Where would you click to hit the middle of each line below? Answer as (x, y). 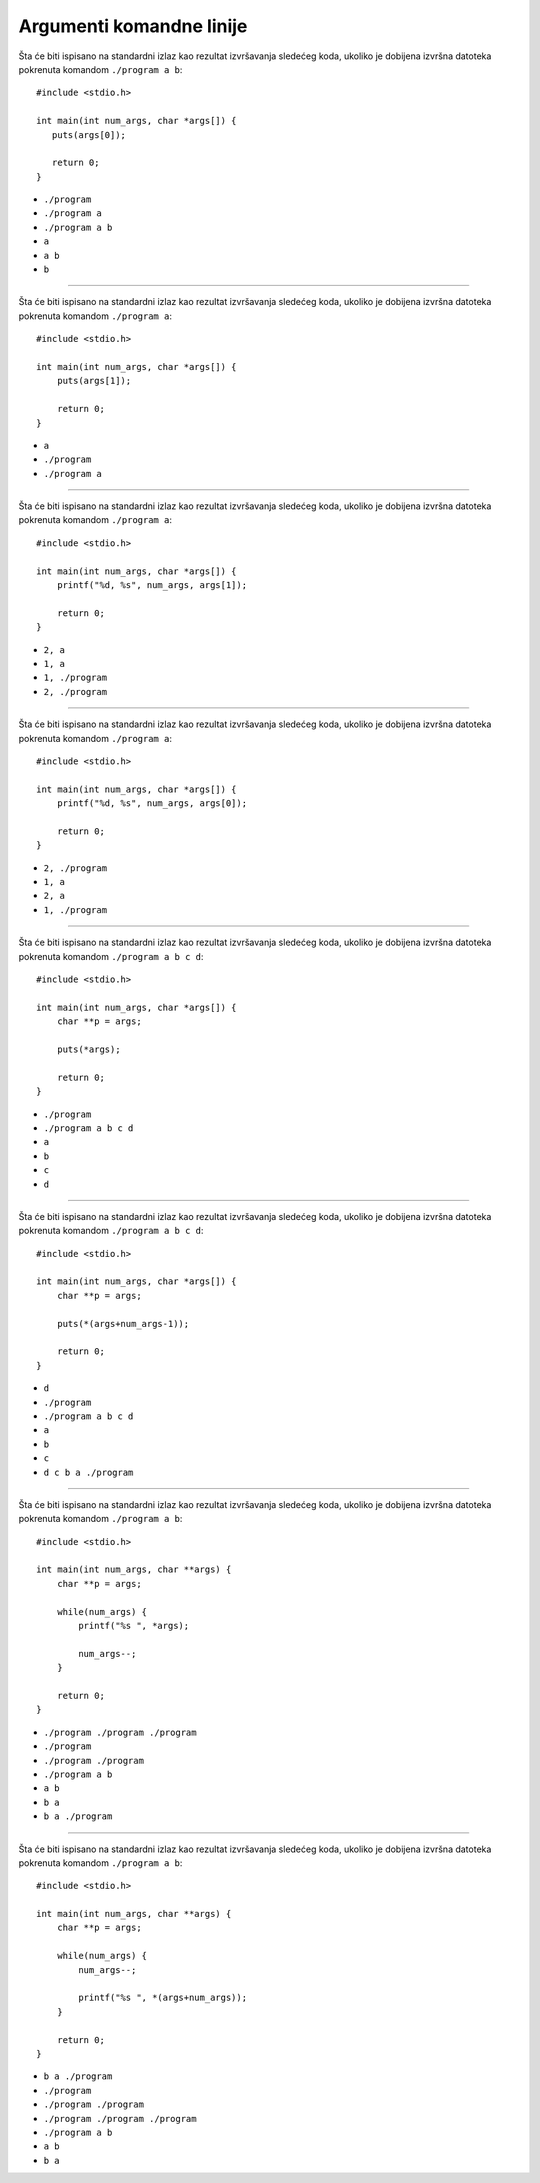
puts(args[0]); (89, 134)
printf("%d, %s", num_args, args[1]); (152, 585)
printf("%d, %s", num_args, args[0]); (152, 803)
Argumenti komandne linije (133, 26)
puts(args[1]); (94, 381)
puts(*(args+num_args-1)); (123, 1323)
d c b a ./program (88, 1472)
